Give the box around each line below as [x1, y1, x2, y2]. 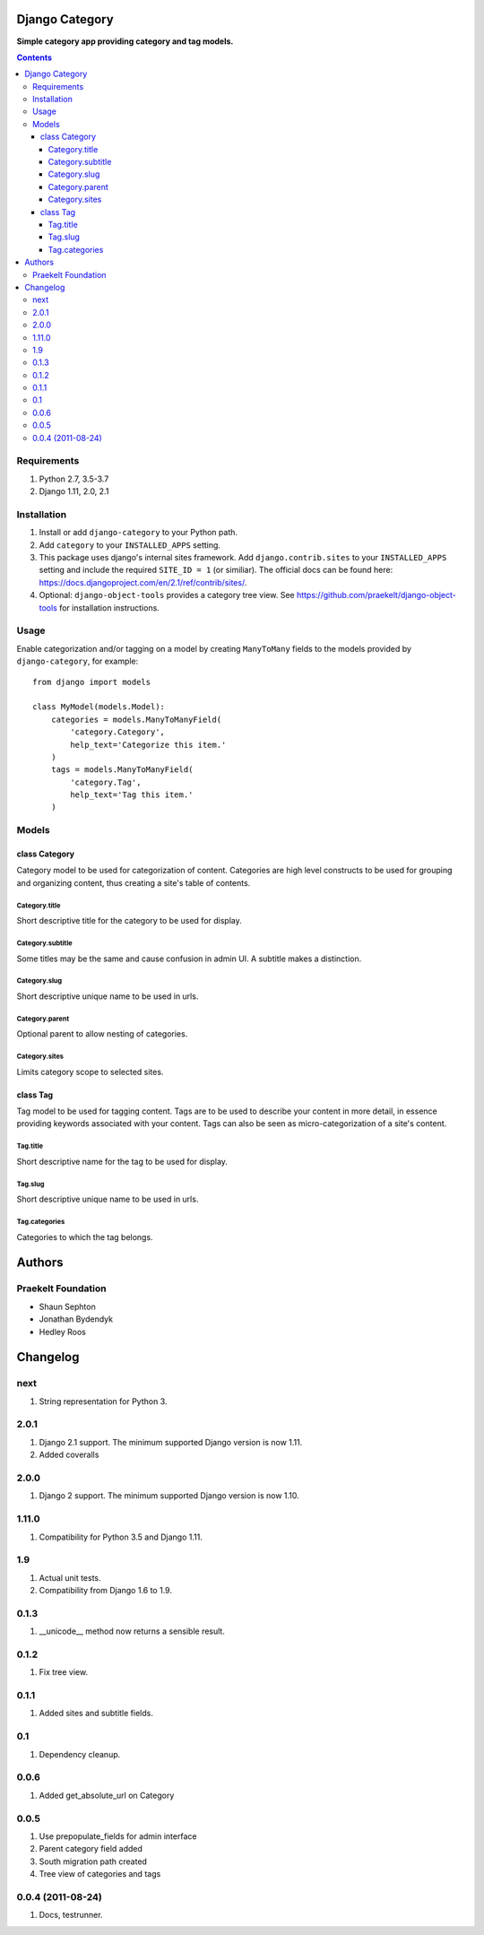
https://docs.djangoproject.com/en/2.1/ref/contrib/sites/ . [39, 577, 247, 587]
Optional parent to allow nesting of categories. [16, 1028, 188, 1039]
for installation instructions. [58, 602, 160, 613]
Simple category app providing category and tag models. [16, 36, 234, 47]
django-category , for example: [16, 655, 139, 667]
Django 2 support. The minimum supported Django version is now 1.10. [39, 1490, 299, 1501]
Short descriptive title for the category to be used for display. [16, 915, 242, 926]
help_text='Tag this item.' [70, 790, 194, 800]
